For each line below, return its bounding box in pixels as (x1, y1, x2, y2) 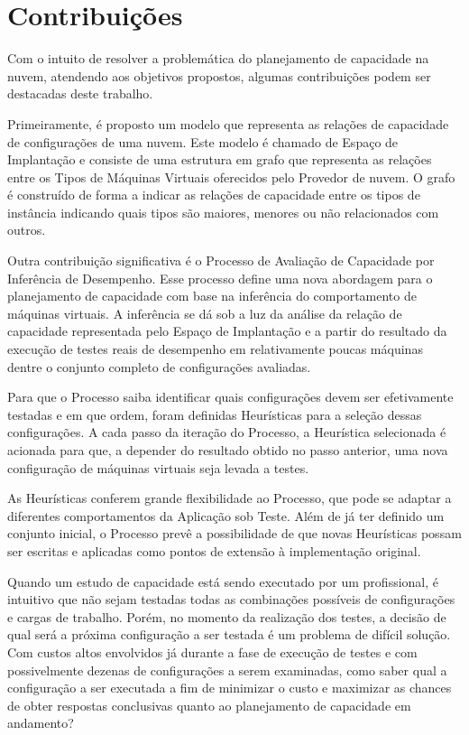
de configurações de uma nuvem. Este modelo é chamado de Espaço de (7, 132, 399, 151)
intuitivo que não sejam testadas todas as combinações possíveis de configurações (7, 590, 455, 609)
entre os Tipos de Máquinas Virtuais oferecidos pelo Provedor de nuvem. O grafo (7, 167, 455, 186)
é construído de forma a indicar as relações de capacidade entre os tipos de (7, 185, 420, 204)
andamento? (7, 713, 74, 732)
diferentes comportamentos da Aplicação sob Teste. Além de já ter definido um (7, 506, 445, 525)
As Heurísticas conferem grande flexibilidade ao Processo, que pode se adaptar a (7, 488, 452, 507)
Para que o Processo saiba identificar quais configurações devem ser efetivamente (7, 387, 454, 406)
